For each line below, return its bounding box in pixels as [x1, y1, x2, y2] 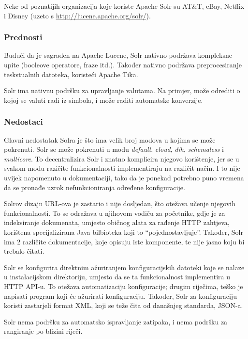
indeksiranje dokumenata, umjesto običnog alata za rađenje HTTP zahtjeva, [4, 217, 230, 227]
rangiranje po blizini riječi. [4, 326, 83, 336]
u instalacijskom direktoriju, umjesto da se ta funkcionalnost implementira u [4, 272, 230, 282]
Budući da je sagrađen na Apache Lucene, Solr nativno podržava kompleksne [4, 50, 233, 60]
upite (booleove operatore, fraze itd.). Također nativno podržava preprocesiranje [4, 60, 242, 69]
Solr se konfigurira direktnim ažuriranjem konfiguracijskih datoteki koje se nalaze [4, 262, 245, 272]
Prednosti [4, 31, 43, 43]
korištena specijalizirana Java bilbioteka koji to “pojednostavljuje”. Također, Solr [4, 226, 243, 237]
